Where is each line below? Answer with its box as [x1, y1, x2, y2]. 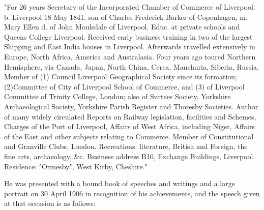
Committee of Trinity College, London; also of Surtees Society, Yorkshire [4, 91, 231, 102]
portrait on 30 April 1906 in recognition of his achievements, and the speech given [4, 188, 260, 198]
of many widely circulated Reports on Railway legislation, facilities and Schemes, [4, 111, 256, 122]
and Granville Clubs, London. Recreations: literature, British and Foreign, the [4, 141, 248, 152]
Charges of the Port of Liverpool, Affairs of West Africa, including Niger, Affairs [4, 121, 255, 132]
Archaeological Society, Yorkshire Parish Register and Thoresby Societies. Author [4, 101, 258, 111]
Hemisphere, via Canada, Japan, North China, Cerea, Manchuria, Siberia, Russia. [4, 61, 259, 72]
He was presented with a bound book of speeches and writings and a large [4, 178, 235, 189]
